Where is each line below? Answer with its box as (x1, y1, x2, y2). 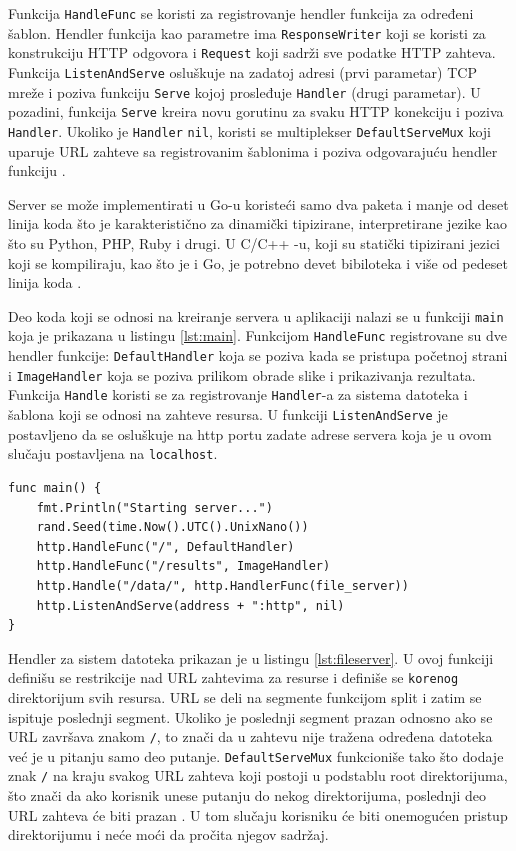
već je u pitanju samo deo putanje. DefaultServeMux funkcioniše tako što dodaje (8, 745, 504, 766)
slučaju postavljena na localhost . (8, 443, 218, 464)
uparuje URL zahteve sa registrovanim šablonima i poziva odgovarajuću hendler (8, 140, 498, 161)
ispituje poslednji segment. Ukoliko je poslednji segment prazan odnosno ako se (8, 706, 493, 727)
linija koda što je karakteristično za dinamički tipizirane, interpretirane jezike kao (8, 213, 507, 234)
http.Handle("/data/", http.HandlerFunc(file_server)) (36, 578, 409, 593)
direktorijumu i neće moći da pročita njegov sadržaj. (8, 824, 329, 845)
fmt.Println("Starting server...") (36, 500, 273, 515)
